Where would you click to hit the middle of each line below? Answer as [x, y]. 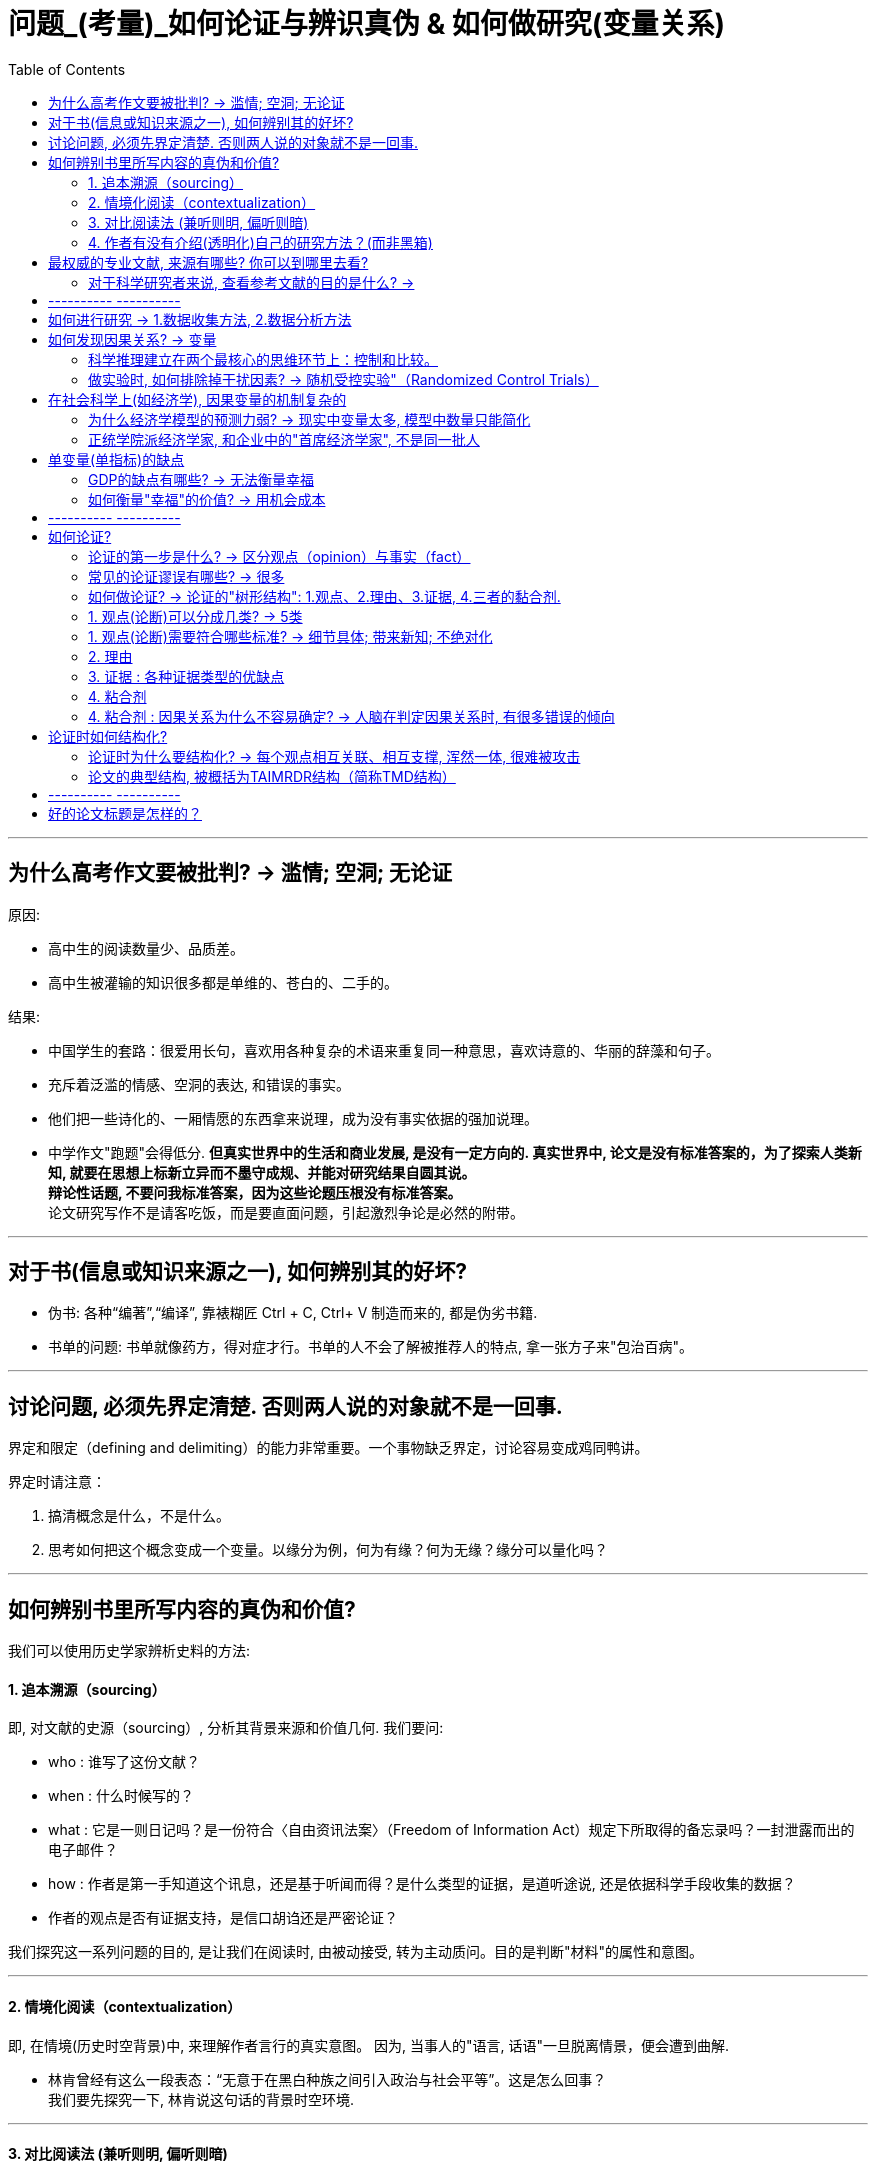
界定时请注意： [57, 1482]
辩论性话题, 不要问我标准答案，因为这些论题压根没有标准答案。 [255, 1192]
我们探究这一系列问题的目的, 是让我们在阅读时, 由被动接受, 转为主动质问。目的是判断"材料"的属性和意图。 [355, 1952]
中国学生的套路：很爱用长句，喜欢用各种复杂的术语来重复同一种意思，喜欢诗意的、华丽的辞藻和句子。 [384, 1050]
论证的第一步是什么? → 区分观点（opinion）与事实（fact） [279, 556]
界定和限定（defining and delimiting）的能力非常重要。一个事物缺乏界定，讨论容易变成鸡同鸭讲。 [328, 1448]
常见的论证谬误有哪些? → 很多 [186, 576]
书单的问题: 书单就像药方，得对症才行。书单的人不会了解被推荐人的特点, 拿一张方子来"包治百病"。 [370, 1347]
